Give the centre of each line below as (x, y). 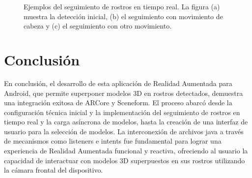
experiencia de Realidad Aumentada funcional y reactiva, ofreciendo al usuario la (126, 151)
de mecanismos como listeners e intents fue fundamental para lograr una (113, 141)
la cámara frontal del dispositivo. (54, 170)
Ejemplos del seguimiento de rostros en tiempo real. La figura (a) (122, 6)
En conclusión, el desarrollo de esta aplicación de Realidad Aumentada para (118, 83)
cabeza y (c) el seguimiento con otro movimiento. (98, 26)
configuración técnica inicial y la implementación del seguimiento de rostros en (122, 112)
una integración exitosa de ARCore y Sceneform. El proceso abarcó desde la (118, 103)
